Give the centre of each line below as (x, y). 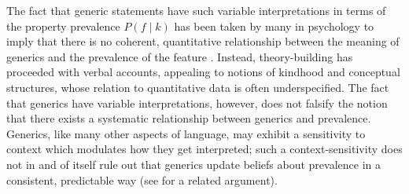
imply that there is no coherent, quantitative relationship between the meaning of (203, 41)
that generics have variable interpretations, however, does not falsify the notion (197, 102)
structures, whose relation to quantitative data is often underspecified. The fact (198, 87)
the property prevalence (63, 26)
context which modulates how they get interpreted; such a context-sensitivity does (204, 149)
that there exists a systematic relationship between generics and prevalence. (189, 118)
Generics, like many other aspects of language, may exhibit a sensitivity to (186, 133)
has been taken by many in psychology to (274, 26)
